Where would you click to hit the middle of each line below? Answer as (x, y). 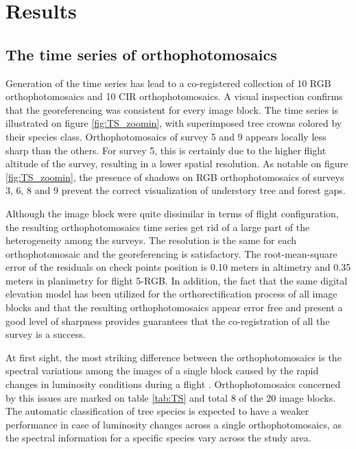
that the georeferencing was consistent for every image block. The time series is (172, 109)
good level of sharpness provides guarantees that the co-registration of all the (168, 320)
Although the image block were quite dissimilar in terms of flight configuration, (172, 213)
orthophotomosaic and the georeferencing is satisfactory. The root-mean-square (171, 253)
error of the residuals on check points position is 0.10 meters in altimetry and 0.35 (178, 267)
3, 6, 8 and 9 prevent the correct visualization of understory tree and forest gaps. (176, 190)
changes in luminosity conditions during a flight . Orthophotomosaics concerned (173, 384)
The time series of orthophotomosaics (141, 54)
